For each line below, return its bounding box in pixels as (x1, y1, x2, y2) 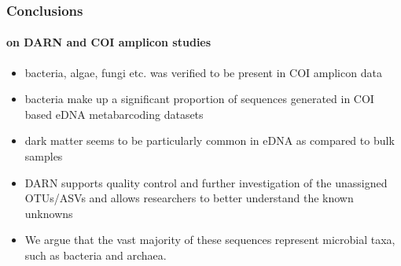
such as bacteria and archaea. (24, 246, 167, 263)
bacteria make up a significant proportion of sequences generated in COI (24, 91, 374, 107)
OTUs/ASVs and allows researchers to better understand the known (24, 190, 354, 206)
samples (24, 148, 63, 164)
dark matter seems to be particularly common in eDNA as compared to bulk (24, 132, 395, 149)
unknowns (24, 205, 73, 221)
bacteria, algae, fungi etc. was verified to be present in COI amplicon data (24, 64, 382, 80)
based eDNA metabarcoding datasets (24, 105, 204, 122)
